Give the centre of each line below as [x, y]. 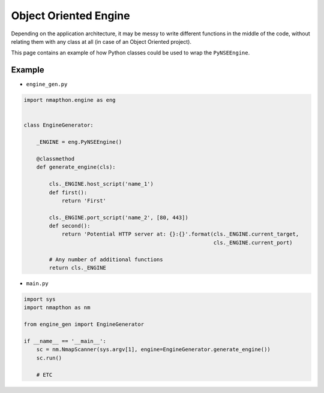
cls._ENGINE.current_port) [253, 242]
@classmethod [55, 158]
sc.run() [49, 358]
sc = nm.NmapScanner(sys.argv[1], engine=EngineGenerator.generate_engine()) [154, 350]
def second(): [70, 226]
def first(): [68, 192]
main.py [37, 284]
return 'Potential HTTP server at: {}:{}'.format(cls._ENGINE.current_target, [180, 234]
